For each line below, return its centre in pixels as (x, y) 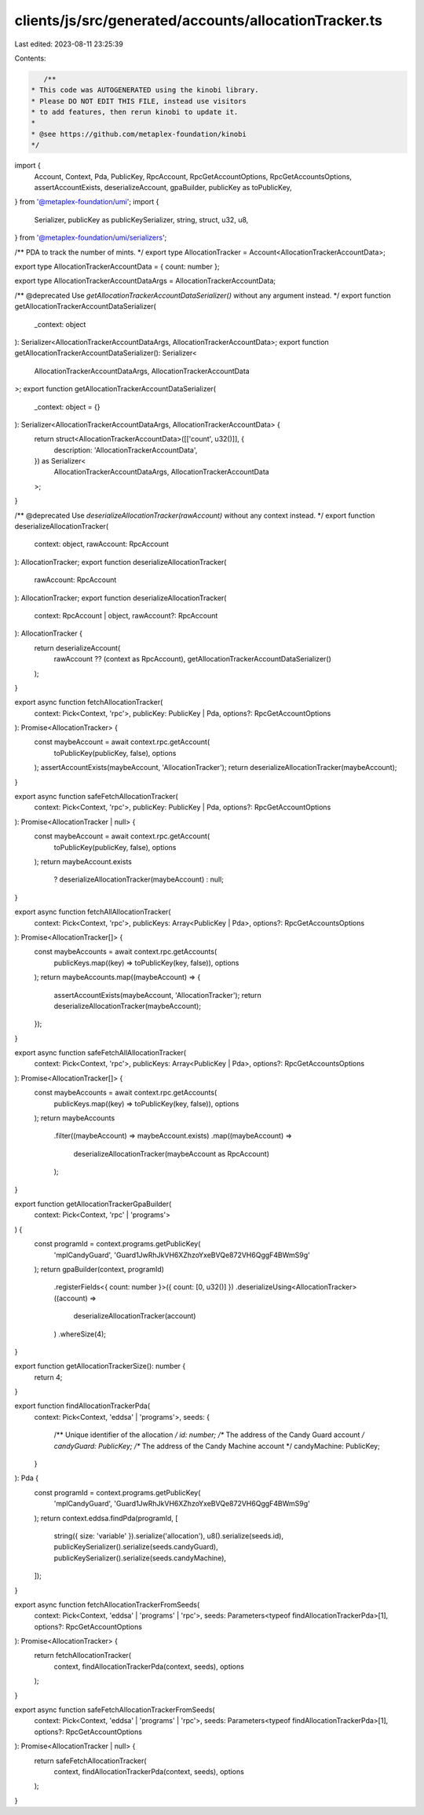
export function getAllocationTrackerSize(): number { (100, 1366)
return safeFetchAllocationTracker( (90, 1761)
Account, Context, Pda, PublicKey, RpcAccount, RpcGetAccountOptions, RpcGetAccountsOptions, (193, 176)
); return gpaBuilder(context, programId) (99, 1269)
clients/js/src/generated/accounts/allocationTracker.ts (198, 20)
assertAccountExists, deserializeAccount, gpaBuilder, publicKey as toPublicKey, (163, 188)
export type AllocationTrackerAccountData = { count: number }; (117, 266)
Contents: (30, 58)
